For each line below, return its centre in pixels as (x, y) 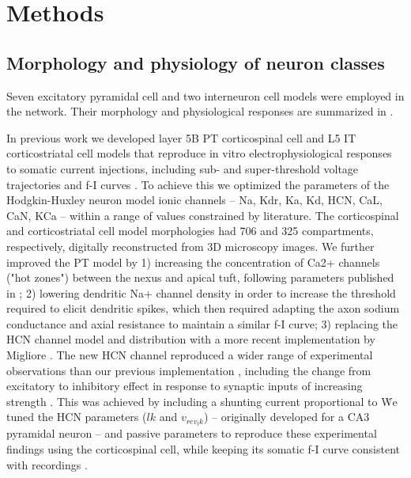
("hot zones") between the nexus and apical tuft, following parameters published (200, 277)
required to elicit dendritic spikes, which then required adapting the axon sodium (203, 308)
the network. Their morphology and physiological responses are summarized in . (200, 111)
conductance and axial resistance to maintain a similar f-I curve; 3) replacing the (202, 323)
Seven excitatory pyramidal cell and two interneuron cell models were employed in (205, 95)
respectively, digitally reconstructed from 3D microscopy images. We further (190, 246)
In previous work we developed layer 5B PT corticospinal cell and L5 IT (181, 137)
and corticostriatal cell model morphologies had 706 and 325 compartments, (190, 231)
